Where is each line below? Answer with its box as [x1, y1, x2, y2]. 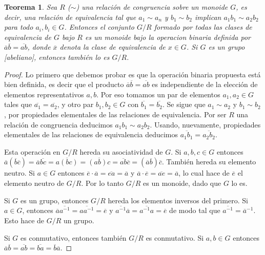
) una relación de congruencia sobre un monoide [76, 2, 228, 12]
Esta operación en [4, 146, 60, 157]
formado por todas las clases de [154, 22, 252, 32]
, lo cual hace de [178, 167, 230, 178]
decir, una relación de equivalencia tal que [4, 11, 136, 22]
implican [194, 11, 221, 22]
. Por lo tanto [81, 177, 124, 188]
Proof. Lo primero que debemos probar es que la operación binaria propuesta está [4, 69, 261, 79]
